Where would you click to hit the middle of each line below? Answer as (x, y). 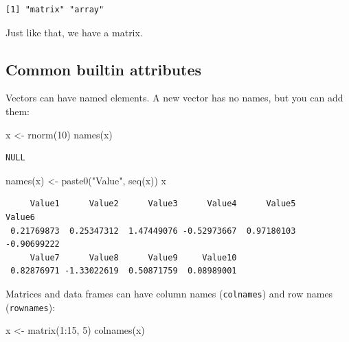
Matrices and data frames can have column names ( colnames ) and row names (169, 293)
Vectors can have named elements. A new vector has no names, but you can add (174, 98)
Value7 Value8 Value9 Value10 (133, 257)
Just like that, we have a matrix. (74, 32)
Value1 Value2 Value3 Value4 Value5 (163, 204)
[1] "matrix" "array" (55, 10)
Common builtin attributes (104, 69)
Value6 (20, 217)
